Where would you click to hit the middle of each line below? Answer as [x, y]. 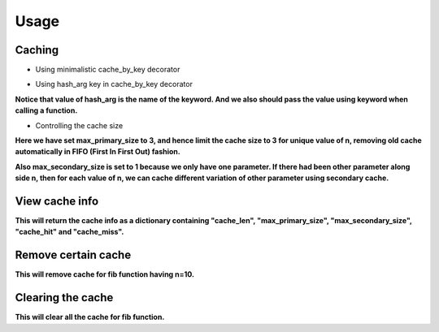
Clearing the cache [64, 298]
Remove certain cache [73, 255]
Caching [37, 50]
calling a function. [46, 110]
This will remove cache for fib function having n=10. [105, 274]
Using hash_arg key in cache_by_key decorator [114, 84]
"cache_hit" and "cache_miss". [70, 232]
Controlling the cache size [79, 125]
